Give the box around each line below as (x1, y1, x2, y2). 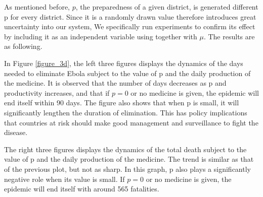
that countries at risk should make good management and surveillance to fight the (4, 117, 258, 127)
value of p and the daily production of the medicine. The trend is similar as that (4, 154, 254, 164)
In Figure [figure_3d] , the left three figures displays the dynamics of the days (4, 57, 243, 68)
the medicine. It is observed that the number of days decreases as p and (4, 78, 227, 88)
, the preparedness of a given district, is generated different (75, 2, 258, 12)
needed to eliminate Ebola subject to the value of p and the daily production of (4, 68, 251, 78)
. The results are (203, 31, 255, 41)
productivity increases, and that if (4, 87, 110, 98)
